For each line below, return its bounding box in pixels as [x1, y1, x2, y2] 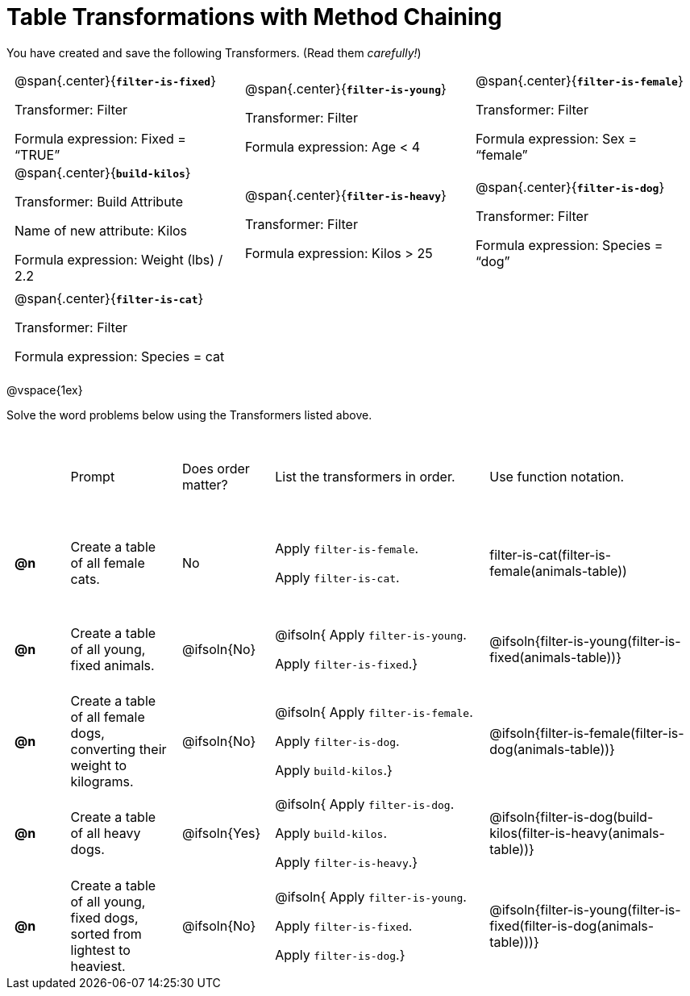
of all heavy [70, 825, 141, 842]
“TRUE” [15, 146, 60, 163]
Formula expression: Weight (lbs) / [15, 251, 223, 268]
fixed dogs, [70, 909, 139, 926]
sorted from [70, 925, 142, 942]
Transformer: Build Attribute [15, 193, 184, 210]
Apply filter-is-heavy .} [275, 854, 418, 871]
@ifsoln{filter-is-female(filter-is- [489, 725, 684, 741]
